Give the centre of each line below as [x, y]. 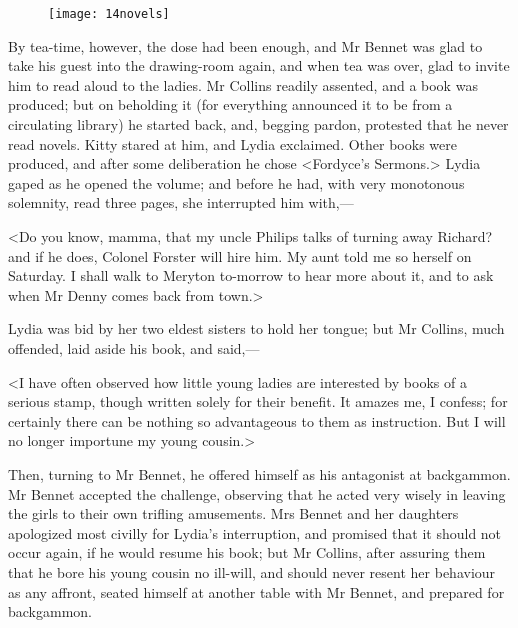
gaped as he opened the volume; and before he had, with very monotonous [236, 182]
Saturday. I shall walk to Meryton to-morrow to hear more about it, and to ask [251, 275]
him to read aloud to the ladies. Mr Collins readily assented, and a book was [243, 84]
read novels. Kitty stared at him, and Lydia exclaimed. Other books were [232, 143]
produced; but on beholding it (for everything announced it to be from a [230, 104]
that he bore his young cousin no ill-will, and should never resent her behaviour [252, 571]
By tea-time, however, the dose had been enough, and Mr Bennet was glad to [245, 45]
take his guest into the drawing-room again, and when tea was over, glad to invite [259, 65]
